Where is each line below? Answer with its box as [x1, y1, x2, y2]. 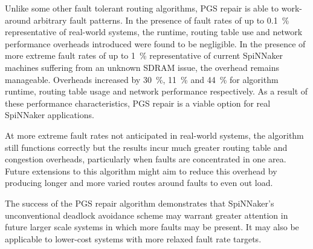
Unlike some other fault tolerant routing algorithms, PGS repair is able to [5, 2, 279, 14]
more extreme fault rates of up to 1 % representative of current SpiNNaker [5, 49, 283, 62]
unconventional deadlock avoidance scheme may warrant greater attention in [5, 208, 288, 221]
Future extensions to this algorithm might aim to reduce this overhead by [5, 164, 277, 177]
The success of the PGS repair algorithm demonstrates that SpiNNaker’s [5, 196, 274, 209]
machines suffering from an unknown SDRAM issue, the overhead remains [5, 61, 279, 73]
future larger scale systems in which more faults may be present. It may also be [5, 221, 299, 233]
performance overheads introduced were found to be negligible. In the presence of [5, 37, 306, 50]
